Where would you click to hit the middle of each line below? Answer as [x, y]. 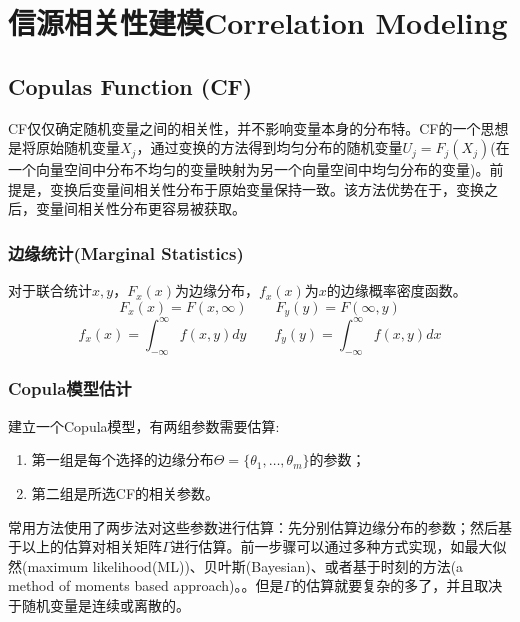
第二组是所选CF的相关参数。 [125, 492]
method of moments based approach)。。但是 [146, 585]
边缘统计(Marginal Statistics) [126, 252]
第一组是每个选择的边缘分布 [122, 459]
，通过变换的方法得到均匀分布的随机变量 [269, 147]
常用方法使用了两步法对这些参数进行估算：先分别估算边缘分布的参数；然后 [253, 526]
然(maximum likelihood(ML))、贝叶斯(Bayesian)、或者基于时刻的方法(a [236, 565]
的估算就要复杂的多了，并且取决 [397, 585]
